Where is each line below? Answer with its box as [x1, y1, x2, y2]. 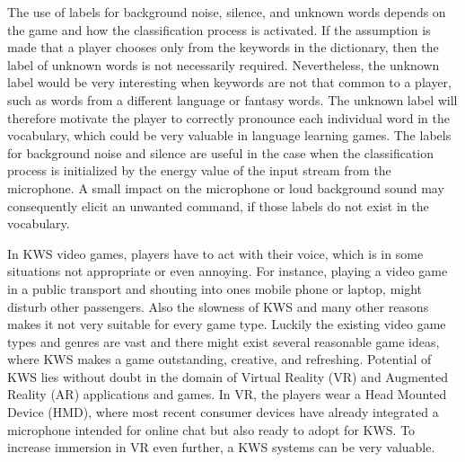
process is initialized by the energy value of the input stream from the [7, 161, 391, 180]
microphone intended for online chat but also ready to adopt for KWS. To [7, 420, 416, 439]
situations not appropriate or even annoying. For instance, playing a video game [7, 262, 448, 280]
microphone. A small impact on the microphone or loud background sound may [7, 178, 444, 197]
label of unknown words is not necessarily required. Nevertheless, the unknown [7, 55, 440, 74]
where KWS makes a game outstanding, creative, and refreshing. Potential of [7, 350, 432, 369]
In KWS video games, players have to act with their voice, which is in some [7, 244, 424, 262]
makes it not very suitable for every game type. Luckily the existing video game [7, 315, 446, 333]
